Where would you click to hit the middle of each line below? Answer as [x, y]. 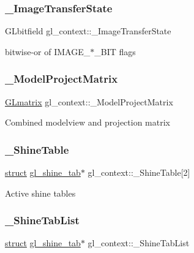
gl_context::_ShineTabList [139, 243]
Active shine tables [40, 193]
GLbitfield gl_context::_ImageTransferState [88, 31]
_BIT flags [115, 51]
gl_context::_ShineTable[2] [139, 172]
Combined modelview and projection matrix [88, 122]
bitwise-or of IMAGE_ [48, 51]
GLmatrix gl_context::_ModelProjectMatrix [89, 101]
